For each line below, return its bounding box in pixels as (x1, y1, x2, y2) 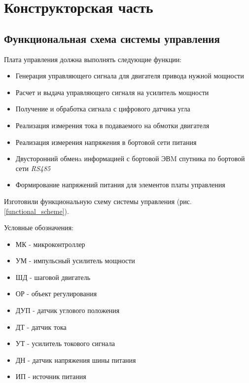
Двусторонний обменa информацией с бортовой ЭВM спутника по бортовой (15, 153, 245, 164)
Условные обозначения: (4, 222, 74, 233)
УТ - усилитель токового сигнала (15, 338, 115, 348)
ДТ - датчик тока (15, 321, 67, 332)
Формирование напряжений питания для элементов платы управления (15, 179, 225, 190)
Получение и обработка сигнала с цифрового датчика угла (15, 104, 190, 114)
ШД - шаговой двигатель (15, 272, 91, 282)
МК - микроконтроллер (15, 239, 85, 249)
